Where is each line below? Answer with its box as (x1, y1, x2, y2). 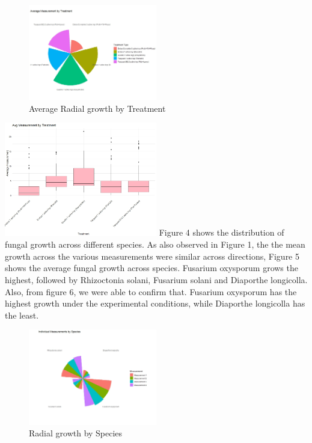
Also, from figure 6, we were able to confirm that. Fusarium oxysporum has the (5, 285, 297, 298)
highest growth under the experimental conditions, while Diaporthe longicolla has (5, 297, 305, 310)
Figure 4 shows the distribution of (159, 226, 284, 239)
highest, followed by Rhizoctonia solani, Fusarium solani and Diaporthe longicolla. (5, 273, 308, 286)
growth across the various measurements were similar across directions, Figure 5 (5, 249, 299, 262)
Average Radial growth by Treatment (29, 102, 166, 114)
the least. (5, 308, 39, 321)
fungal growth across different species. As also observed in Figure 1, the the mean (5, 238, 305, 251)
